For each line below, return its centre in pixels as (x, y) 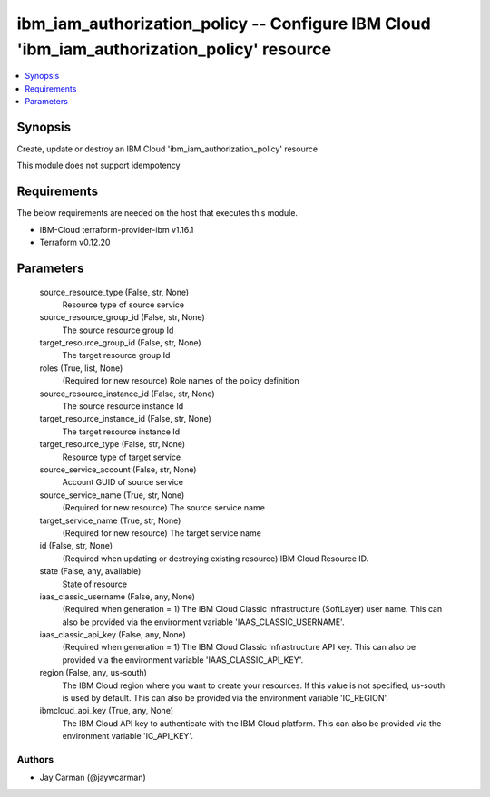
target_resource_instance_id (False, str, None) (126, 419)
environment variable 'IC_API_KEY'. (128, 736)
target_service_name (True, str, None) (110, 520)
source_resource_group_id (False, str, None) (122, 317)
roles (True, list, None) (81, 368)
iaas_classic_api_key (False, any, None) (113, 635)
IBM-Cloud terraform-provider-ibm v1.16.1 (117, 229)
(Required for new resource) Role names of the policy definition (181, 381)
